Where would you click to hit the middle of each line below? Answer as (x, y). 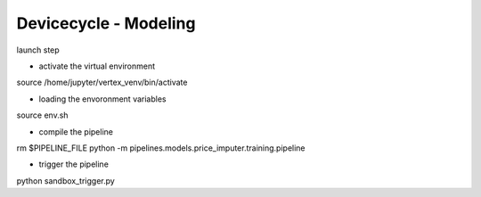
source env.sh (42, 115)
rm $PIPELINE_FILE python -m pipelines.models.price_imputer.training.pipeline (161, 148)
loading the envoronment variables (102, 99)
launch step (38, 50)
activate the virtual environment (97, 66)
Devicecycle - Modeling (106, 23)
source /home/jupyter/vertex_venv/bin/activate (102, 82)
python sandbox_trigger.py (65, 181)
